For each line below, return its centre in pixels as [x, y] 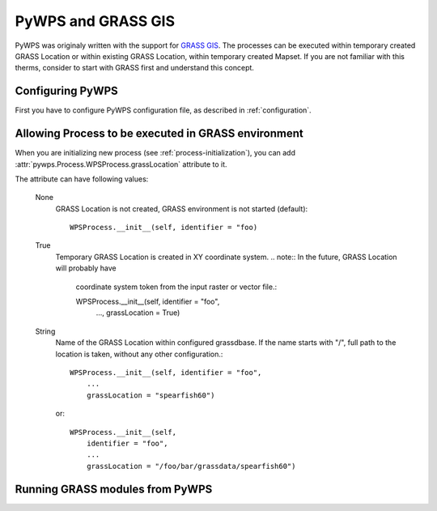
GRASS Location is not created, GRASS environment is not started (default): [182, 209]
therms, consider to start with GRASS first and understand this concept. [135, 68]
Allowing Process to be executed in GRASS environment [159, 134]
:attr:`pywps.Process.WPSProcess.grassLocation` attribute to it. [121, 164]
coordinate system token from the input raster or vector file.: [176, 287]
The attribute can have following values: [82, 179]
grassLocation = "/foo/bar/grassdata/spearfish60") [191, 466]
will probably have [86, 268]
